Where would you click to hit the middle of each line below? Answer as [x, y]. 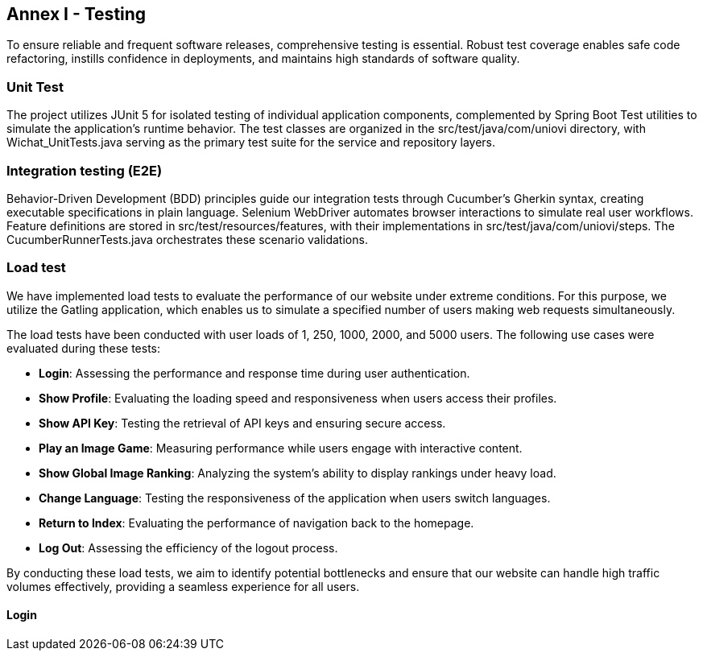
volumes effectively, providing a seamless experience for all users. [183, 586]
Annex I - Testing [77, 14]
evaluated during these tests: [84, 348]
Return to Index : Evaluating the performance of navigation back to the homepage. [256, 523]
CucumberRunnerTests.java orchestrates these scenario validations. [187, 239]
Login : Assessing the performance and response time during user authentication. [254, 373]
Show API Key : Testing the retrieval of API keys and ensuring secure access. [242, 423]
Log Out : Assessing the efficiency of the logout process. [188, 547]
